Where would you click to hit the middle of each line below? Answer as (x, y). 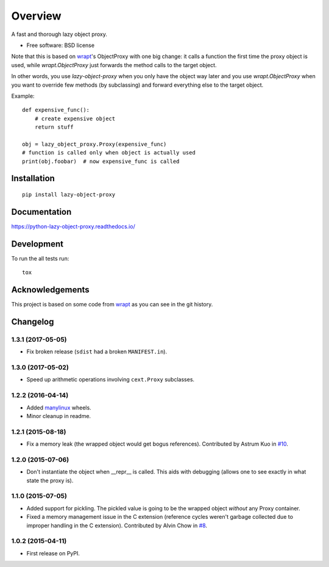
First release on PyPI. (53, 553)
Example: (23, 96)
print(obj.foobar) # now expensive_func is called (101, 161)
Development (37, 244)
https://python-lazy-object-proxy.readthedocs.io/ (73, 226)
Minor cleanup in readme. (59, 416)
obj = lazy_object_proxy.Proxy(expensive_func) (94, 144)
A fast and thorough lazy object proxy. (59, 34)
